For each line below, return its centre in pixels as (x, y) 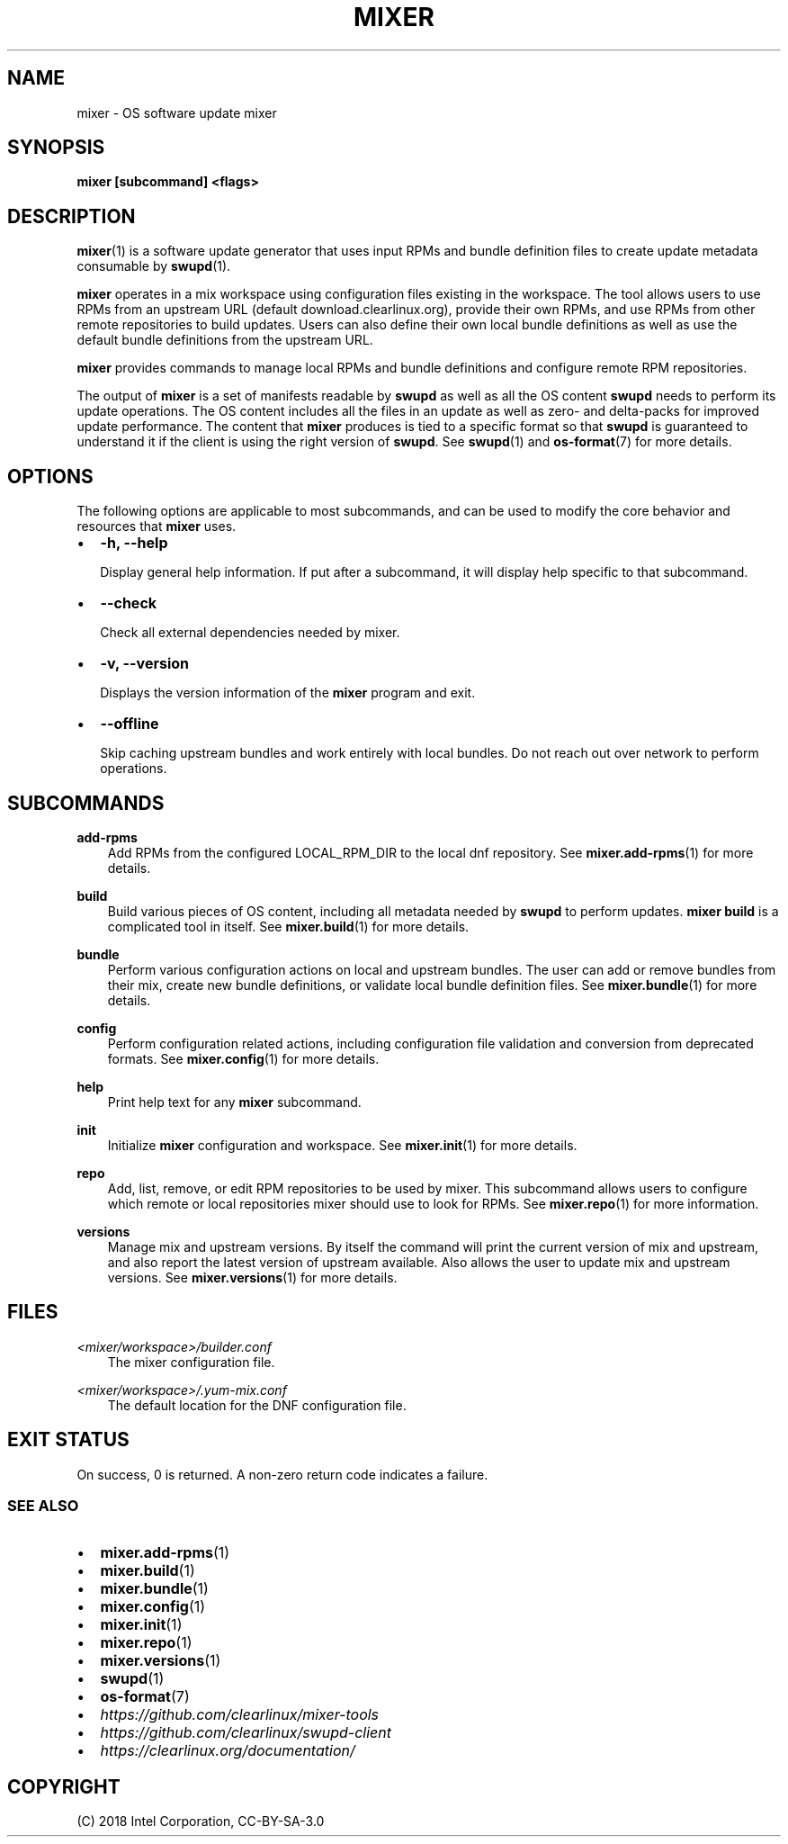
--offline (130, 724)
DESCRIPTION (72, 216)
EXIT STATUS (68, 1440)
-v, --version (145, 664)
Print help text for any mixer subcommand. (234, 1102)
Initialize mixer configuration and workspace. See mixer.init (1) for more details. (342, 1145)
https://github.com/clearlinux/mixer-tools (240, 1715)
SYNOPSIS (56, 148)
